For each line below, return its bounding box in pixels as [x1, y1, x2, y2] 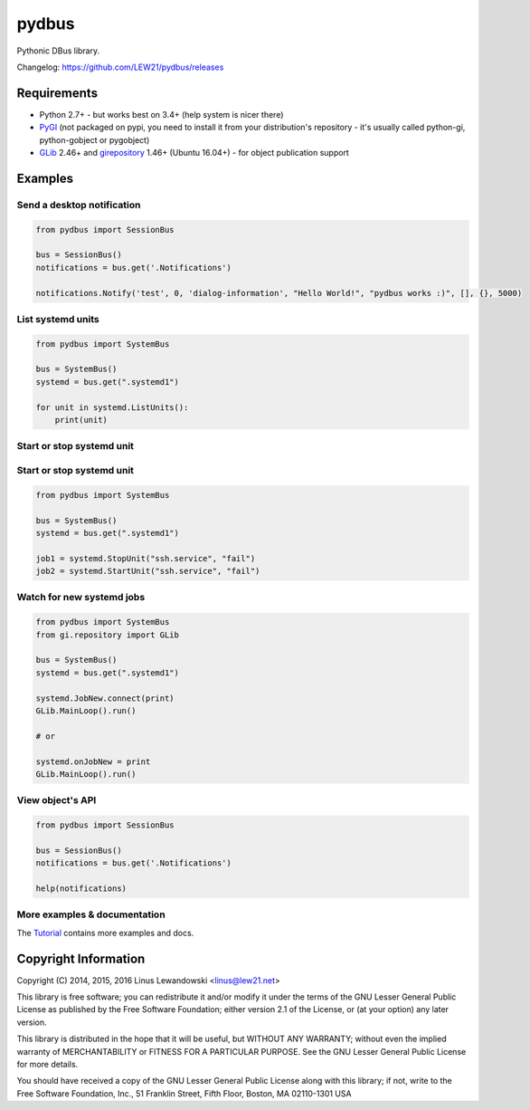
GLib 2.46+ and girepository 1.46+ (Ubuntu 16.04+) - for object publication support [39, 148, 350, 158]
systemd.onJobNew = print [35, 756, 151, 767]
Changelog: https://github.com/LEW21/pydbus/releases [16, 62, 224, 72]
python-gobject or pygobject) [39, 134, 150, 145]
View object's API [16, 794, 97, 807]
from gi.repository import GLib [35, 629, 180, 640]
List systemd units [16, 312, 99, 325]
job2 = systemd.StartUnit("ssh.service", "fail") [35, 566, 260, 577]
